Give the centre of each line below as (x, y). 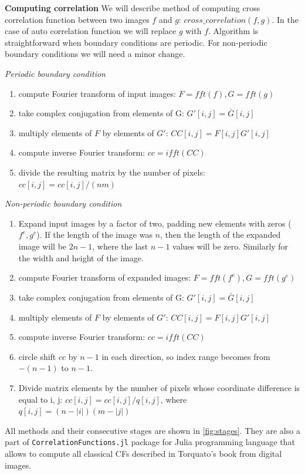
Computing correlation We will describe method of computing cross (133, 8)
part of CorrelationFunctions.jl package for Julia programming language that (150, 442)
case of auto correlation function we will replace (91, 31)
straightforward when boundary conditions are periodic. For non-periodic (136, 42)
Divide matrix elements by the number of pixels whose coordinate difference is (159, 388)
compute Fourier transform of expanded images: (105, 277)
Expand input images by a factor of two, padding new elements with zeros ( (155, 223)
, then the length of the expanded (221, 235)
